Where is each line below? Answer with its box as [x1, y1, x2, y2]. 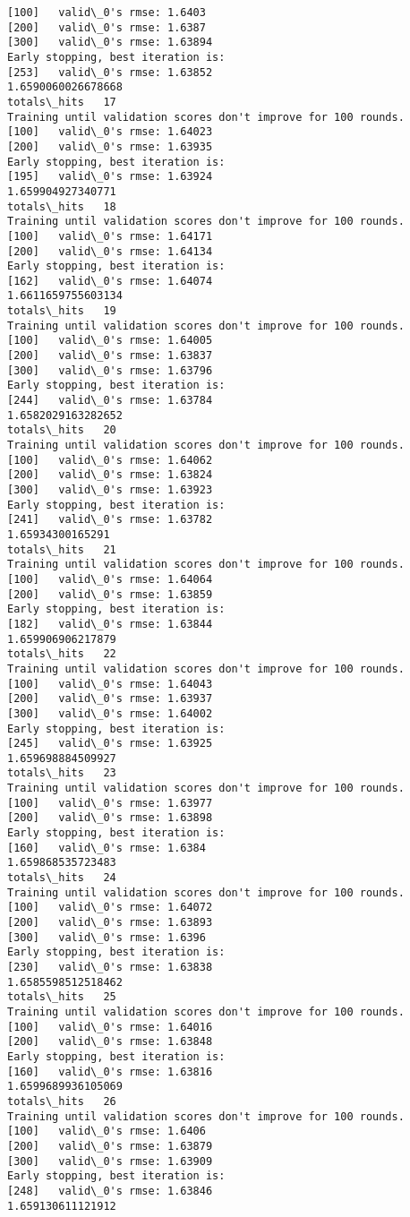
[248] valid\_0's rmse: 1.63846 [7, 1184, 213, 1197]
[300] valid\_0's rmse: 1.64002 [7, 707, 213, 720]
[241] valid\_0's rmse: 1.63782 [7, 513, 213, 527]
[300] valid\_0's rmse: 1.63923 [7, 484, 213, 496]
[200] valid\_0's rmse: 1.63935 [7, 140, 213, 153]
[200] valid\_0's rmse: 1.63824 [7, 468, 213, 482]
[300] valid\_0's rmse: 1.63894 [7, 36, 213, 49]
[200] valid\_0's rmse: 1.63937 [7, 692, 213, 706]
